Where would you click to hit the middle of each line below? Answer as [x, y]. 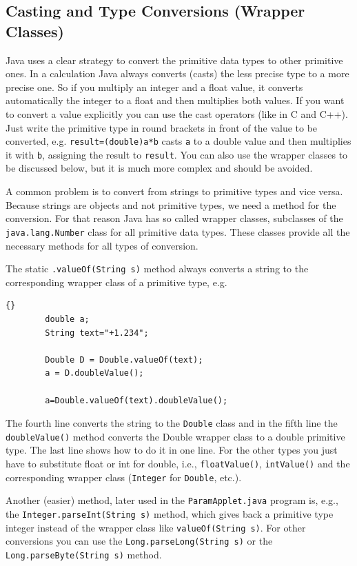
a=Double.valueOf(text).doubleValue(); [136, 400]
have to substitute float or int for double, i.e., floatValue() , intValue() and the [178, 463]
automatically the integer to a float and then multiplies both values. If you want [175, 100]
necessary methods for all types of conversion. [102, 245]
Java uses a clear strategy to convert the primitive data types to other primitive [174, 60]
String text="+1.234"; [97, 333]
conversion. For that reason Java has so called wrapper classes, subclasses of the [174, 218]
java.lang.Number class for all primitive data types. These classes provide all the [178, 231]
